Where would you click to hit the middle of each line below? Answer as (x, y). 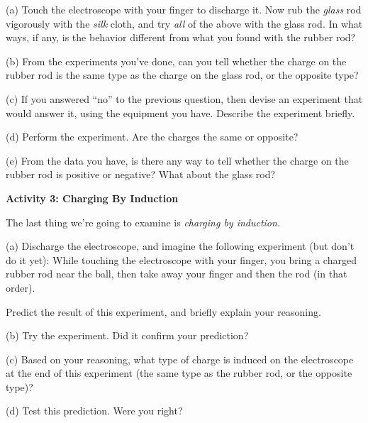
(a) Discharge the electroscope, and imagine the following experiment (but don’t (180, 246)
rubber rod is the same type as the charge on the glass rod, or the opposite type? (182, 75)
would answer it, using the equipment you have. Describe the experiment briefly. (180, 112)
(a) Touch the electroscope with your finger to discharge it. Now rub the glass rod (184, 9)
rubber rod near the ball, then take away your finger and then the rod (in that (177, 274)
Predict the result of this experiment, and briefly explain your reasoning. (163, 311)
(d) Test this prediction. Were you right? (94, 411)
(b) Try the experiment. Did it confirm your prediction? (127, 335)
